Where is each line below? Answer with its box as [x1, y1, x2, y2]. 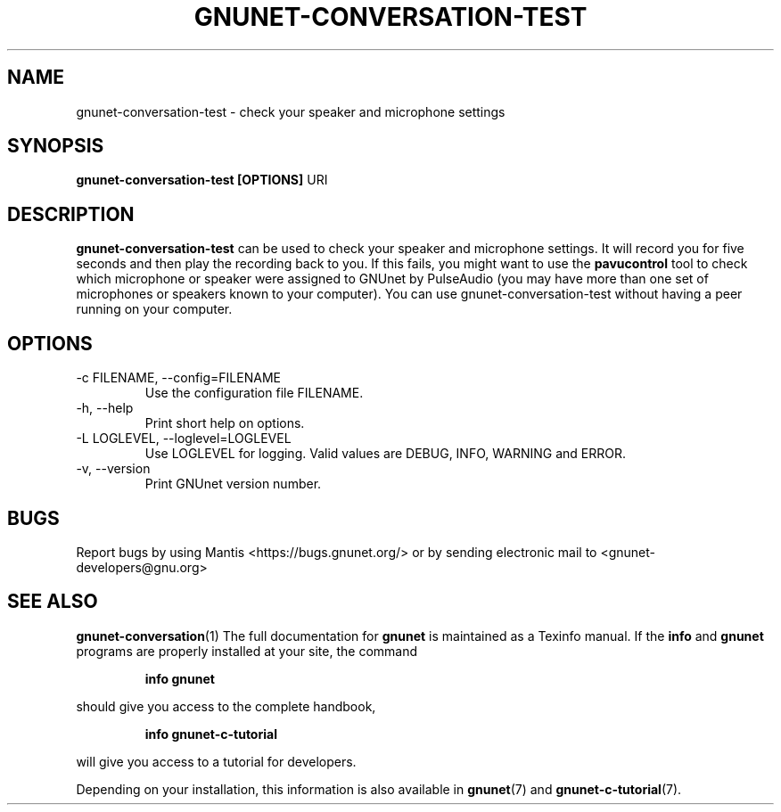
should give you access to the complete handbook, [76, 698, 376, 714]
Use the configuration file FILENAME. [144, 385, 364, 401]
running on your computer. [76, 301, 233, 317]
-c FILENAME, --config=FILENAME [76, 370, 281, 386]
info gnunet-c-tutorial [144, 726, 277, 742]
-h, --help [76, 400, 134, 416]
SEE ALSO [7, 590, 98, 613]
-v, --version [76, 461, 151, 477]
